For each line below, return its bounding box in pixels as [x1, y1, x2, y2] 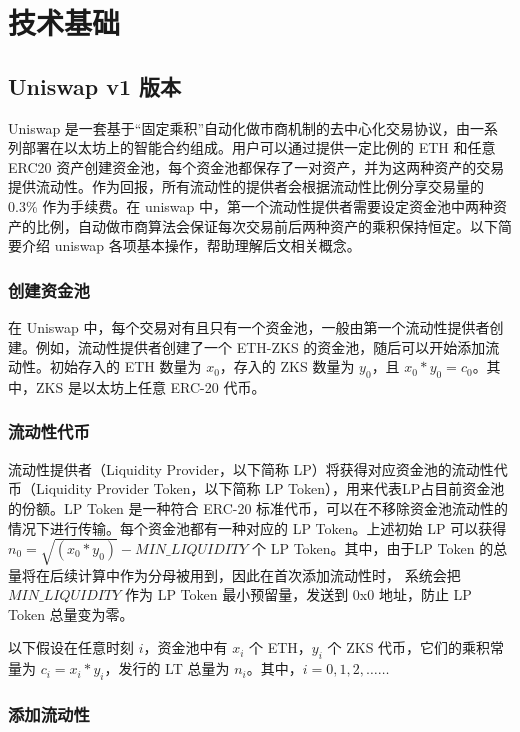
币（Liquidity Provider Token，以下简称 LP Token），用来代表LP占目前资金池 [8, 478, 505, 499]
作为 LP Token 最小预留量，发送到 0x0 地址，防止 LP [124, 584, 472, 605]
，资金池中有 [143, 637, 228, 658]
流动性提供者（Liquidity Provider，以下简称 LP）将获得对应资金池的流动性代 [8, 458, 508, 479]
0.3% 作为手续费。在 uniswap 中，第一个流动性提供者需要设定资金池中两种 [8, 195, 494, 216]
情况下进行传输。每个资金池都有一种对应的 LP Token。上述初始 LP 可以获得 [8, 517, 507, 538]
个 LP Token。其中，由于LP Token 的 [252, 537, 494, 558]
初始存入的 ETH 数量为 [49, 356, 202, 377]
